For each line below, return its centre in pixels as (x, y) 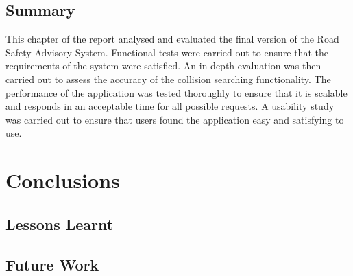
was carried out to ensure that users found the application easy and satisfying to (175, 119)
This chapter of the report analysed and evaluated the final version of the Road (172, 39)
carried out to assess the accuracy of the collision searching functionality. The (168, 79)
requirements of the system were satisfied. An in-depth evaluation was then (163, 66)
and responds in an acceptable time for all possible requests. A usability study (170, 106)
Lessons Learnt (60, 223)
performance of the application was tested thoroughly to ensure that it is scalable (176, 92)
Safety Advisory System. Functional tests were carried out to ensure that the (167, 52)
